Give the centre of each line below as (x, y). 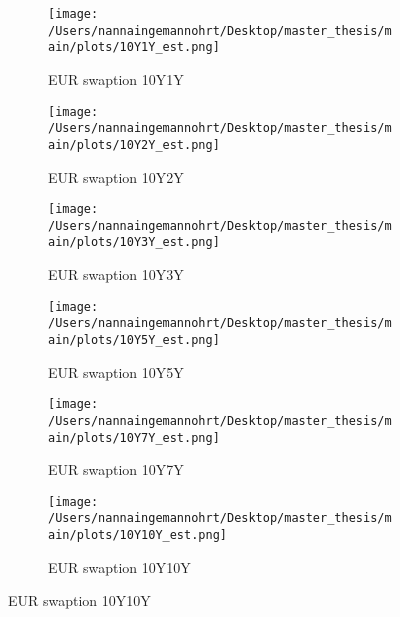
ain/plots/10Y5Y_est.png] (134, 340)
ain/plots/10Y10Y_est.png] (137, 535)
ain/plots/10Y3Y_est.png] (134, 242)
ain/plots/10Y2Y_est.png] (134, 144)
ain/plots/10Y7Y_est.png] (134, 437)
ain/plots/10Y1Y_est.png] (134, 47)
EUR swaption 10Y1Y (116, 78)
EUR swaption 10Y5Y (116, 371)
